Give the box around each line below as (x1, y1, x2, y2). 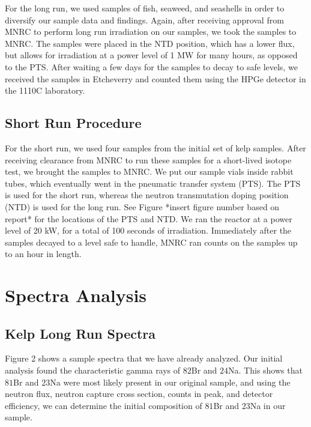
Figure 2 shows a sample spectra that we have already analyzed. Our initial (5, 352, 283, 365)
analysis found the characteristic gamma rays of (5, 364, 181, 377)
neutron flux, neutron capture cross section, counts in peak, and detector (5, 387, 273, 400)
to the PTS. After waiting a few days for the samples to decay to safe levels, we (5, 60, 298, 73)
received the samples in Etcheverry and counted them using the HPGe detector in (5, 72, 306, 85)
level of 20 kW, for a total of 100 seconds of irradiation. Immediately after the (5, 224, 292, 237)
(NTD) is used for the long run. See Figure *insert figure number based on (5, 200, 280, 213)
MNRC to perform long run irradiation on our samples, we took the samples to (5, 25, 297, 38)
